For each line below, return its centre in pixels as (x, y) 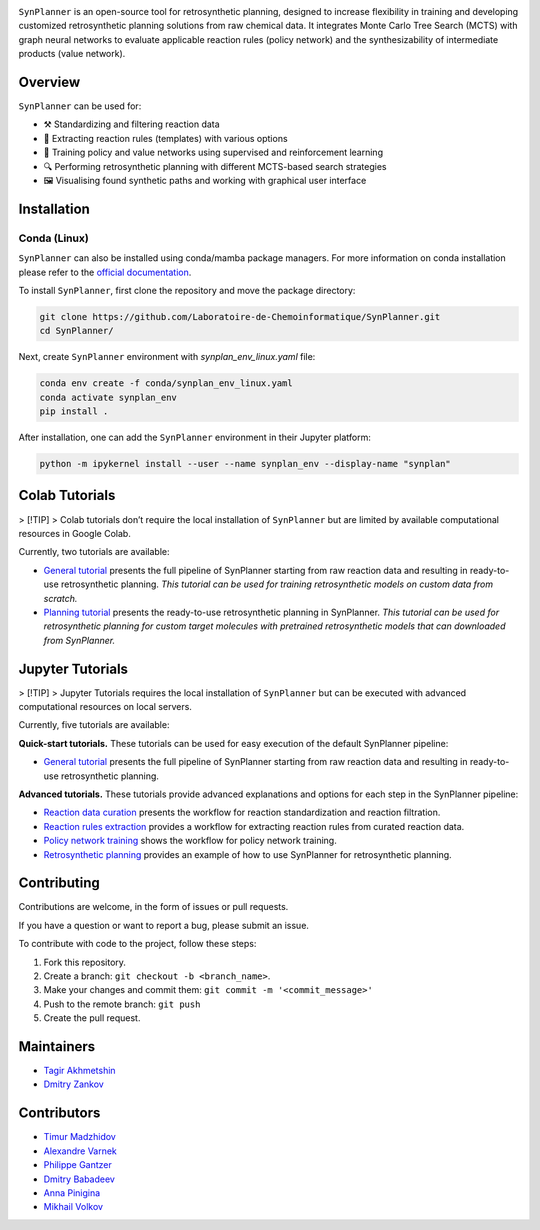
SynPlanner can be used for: (80, 106)
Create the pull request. (92, 1018)
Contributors (59, 1113)
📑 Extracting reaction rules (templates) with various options (166, 138)
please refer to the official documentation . (105, 272)
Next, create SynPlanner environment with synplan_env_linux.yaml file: (167, 357)
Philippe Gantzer (77, 1165)
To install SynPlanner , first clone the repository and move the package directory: (187, 290)
